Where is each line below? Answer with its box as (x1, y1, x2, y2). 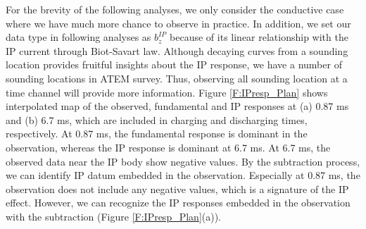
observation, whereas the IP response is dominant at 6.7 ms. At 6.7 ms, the (6, 140, 331, 154)
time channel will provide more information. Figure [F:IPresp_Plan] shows (6, 85, 328, 99)
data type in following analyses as (6, 30, 151, 44)
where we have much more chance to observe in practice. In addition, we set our (6, 16, 351, 30)
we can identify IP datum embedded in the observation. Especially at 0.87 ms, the (6, 168, 360, 182)
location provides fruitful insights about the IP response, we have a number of (6, 57, 342, 72)
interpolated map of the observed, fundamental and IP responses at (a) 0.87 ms (6, 99, 349, 113)
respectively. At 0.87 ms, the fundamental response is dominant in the (6, 126, 308, 141)
